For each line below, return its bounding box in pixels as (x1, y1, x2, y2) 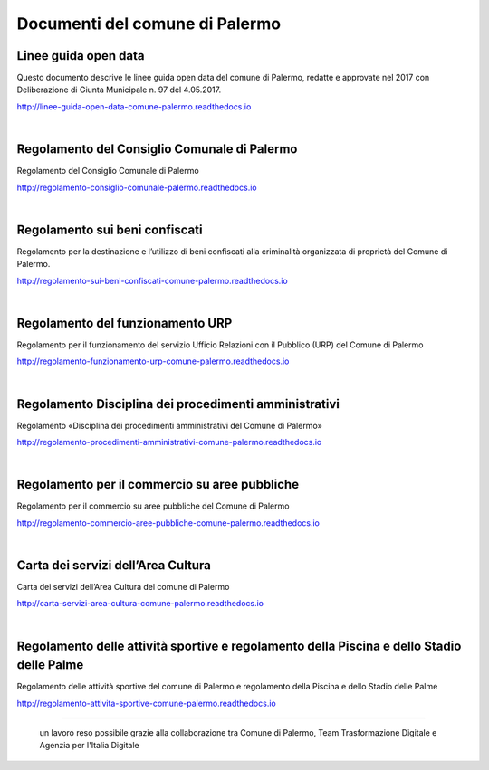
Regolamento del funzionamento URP (16, 315, 233, 330)
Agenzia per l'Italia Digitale (39, 740, 139, 751)
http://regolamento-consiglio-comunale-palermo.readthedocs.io (16, 182, 257, 193)
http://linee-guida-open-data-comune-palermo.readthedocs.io (16, 100, 252, 112)
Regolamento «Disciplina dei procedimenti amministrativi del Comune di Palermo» (16, 420, 323, 431)
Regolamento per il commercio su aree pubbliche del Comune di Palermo (16, 500, 290, 511)
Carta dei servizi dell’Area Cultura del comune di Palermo (16, 581, 230, 592)
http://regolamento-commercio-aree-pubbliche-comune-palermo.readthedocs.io (16, 517, 321, 528)
